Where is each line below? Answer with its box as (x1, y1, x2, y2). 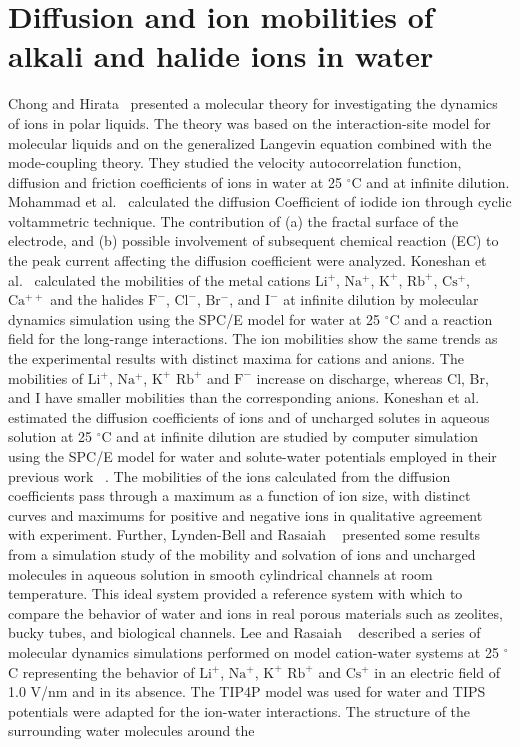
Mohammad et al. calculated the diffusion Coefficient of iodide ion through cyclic (8, 191, 512, 212)
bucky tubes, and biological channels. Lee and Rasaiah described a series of (8, 622, 481, 643)
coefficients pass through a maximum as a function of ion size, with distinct (8, 485, 471, 506)
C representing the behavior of (8, 661, 195, 682)
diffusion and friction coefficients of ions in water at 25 (8, 171, 342, 192)
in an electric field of (374, 661, 501, 682)
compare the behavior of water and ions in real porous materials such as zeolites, (8, 602, 503, 623)
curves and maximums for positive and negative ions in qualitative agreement (8, 504, 483, 525)
